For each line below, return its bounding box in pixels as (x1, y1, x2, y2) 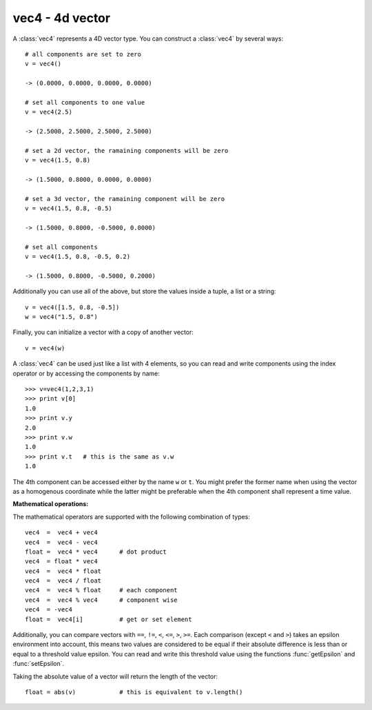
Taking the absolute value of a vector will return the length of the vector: (12, 672, 218, 680)
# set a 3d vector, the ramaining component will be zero (25, 195, 225, 202)
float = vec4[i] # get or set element (25, 615, 192, 623)
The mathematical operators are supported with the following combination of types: (12, 512, 251, 521)
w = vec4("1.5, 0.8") (25, 313, 98, 321)
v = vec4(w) (25, 344, 65, 352)
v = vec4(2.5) (25, 108, 72, 116)
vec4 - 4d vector (12, 10, 110, 25)
